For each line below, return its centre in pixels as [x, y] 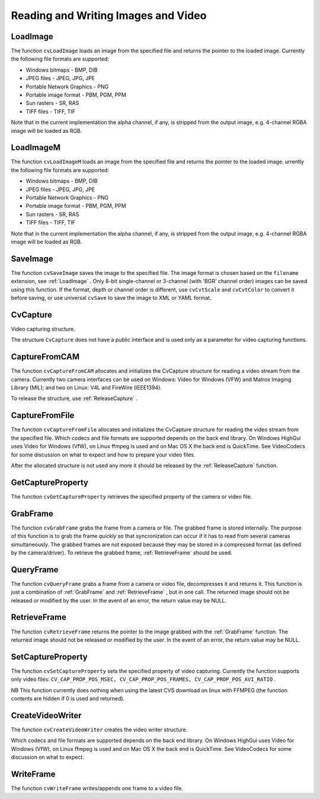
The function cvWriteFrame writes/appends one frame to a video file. [97, 788]
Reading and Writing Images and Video [109, 15]
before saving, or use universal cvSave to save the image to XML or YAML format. [111, 298]
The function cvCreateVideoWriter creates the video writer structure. [99, 730]
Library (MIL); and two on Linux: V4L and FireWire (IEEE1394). [87, 388]
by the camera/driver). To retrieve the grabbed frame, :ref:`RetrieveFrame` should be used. [121, 553]
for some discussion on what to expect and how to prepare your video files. [103, 455]
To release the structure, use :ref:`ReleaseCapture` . [74, 398]
